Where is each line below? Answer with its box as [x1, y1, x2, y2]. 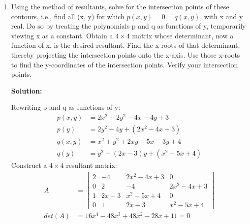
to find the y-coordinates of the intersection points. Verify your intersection [11, 59, 238, 69]
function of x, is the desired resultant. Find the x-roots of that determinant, [11, 40, 240, 50]
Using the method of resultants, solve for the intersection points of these [11, 1, 229, 11]
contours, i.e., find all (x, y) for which [11, 11, 125, 21]
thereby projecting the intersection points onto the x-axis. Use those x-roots [11, 49, 240, 60]
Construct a [11, 160, 47, 170]
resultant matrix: [66, 160, 117, 170]
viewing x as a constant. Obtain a [11, 30, 113, 40]
